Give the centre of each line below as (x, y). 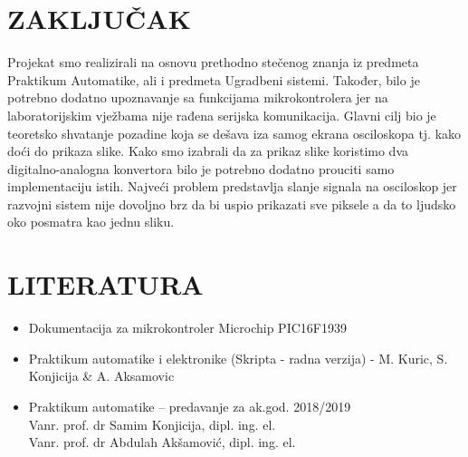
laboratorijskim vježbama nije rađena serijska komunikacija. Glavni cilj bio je (222, 115)
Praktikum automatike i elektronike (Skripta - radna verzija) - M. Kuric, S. (238, 358)
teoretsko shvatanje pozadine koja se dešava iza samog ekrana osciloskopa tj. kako (234, 133)
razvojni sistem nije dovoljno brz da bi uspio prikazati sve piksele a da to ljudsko (232, 204)
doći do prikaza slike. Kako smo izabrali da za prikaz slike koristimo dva (208, 151)
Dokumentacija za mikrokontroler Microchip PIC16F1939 (187, 328)
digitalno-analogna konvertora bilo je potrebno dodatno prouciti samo (201, 168)
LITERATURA (105, 284)
